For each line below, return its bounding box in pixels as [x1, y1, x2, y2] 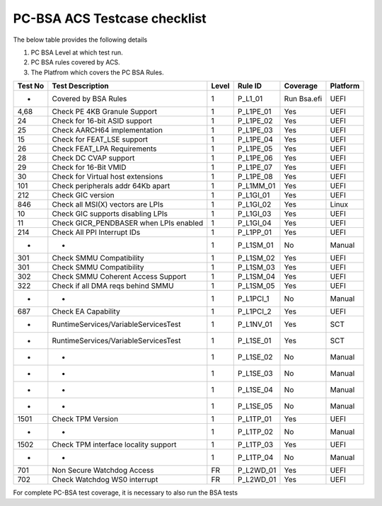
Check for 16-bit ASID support [52, 116, 152, 126]
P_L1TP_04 [237, 453, 274, 463]
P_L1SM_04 [237, 272, 276, 282]
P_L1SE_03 [237, 369, 273, 379]
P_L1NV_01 [237, 319, 272, 329]
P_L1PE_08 [237, 172, 273, 182]
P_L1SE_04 [237, 385, 274, 395]
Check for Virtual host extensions [52, 172, 163, 182]
